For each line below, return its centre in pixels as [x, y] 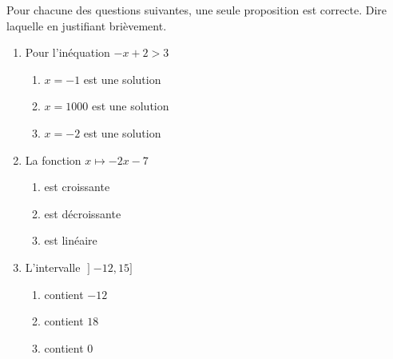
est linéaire [71, 240]
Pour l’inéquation [67, 52]
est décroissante [83, 213]
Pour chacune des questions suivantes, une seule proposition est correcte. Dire [196, 10]
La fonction [53, 160]
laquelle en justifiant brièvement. [87, 25]
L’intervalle [53, 267]
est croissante [77, 187]
